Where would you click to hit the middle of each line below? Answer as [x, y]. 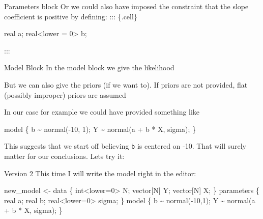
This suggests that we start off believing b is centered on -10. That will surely [125, 146]
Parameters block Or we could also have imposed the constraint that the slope [126, 6]
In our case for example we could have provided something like [102, 112]
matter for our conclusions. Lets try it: [64, 156]
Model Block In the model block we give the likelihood [89, 67]
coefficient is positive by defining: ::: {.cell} [71, 16]
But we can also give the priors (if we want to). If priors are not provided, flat [126, 84]
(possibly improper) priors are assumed [65, 94]
